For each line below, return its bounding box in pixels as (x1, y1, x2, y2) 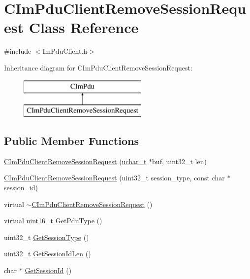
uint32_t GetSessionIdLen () (4, 248, 91, 259)
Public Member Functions (4, 133, 139, 148)
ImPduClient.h (42, 46, 88, 56)
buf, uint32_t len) (152, 156, 207, 166)
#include (4, 46, 31, 56)
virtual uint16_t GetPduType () (4, 215, 102, 226)
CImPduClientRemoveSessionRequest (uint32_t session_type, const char (4, 173, 225, 183)
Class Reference (29, 17, 139, 37)
